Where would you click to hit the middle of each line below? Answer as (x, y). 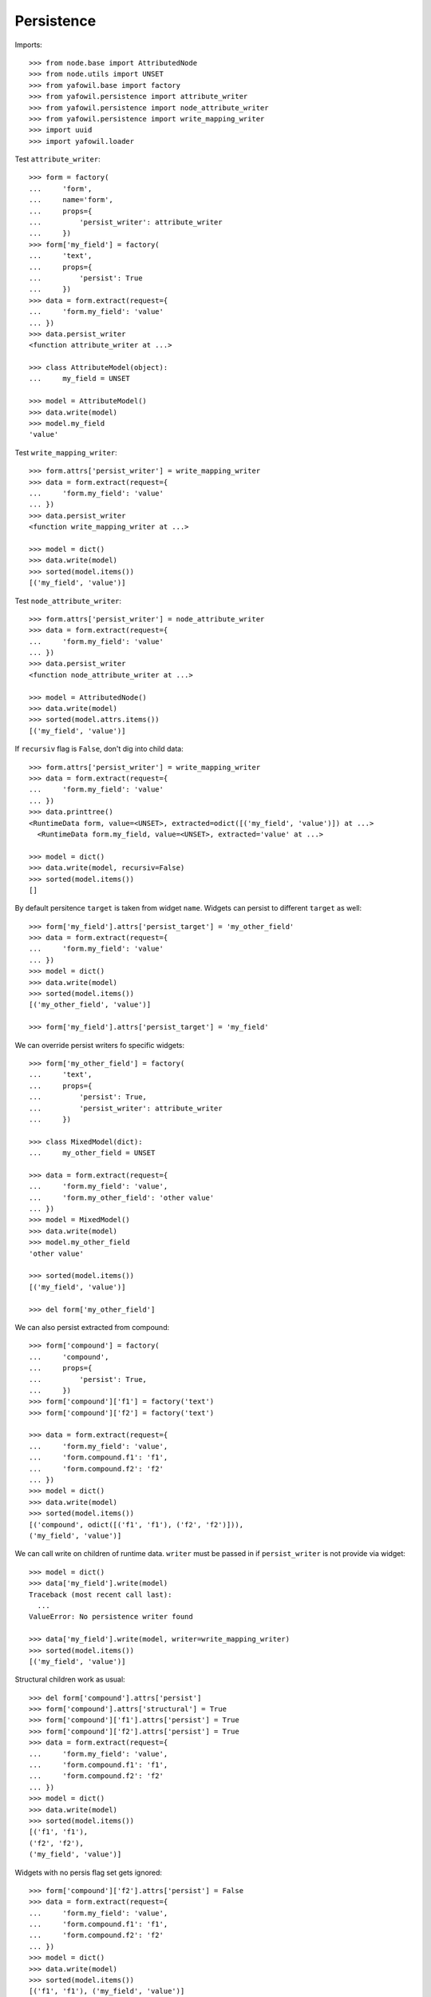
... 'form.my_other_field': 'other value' (122, 1197)
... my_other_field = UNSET (92, 1153)
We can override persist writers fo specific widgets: (100, 1045)
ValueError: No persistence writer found (111, 1617)
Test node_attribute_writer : (68, 601)
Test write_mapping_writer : (66, 452)
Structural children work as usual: (70, 1679)
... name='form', (71, 200)
